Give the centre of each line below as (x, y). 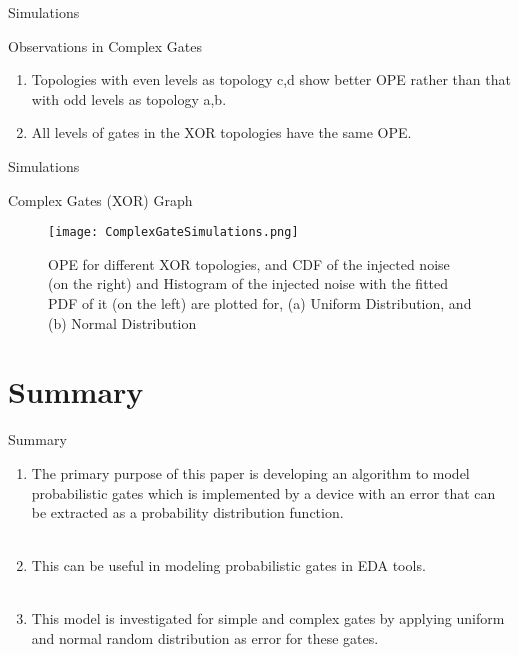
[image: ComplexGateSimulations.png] (173, 232)
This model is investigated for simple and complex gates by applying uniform (268, 618)
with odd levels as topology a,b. (129, 98)
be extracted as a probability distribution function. (187, 512)
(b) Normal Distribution (122, 322)
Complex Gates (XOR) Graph (100, 199)
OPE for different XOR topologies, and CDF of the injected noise (249, 263)
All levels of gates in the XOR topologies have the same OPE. (221, 132)
